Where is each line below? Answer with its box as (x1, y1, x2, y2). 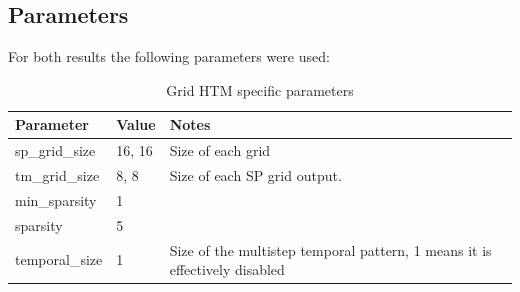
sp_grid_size (15, 140, 96, 161)
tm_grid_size (15, 165, 100, 186)
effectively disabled (169, 259, 285, 280)
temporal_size (15, 249, 103, 270)
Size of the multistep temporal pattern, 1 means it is (169, 239, 492, 260)
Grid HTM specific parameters (166, 79, 354, 100)
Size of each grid (169, 140, 271, 161)
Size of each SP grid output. (169, 165, 342, 186)
